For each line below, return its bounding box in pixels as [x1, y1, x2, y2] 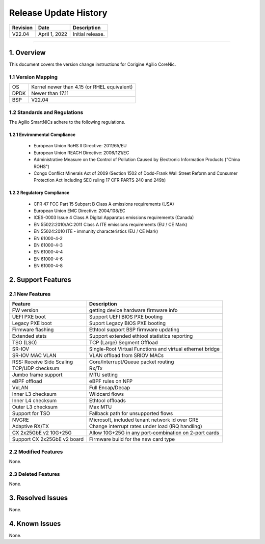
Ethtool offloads [89, 397, 126, 404]
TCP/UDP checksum [12, 365, 60, 372]
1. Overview [9, 48, 46, 56]
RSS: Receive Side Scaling [12, 358, 73, 365]
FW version [12, 307, 39, 314]
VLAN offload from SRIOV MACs [89, 352, 164, 359]
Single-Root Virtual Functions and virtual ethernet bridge [89, 346, 220, 353]
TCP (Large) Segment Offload [89, 339, 158, 346]
